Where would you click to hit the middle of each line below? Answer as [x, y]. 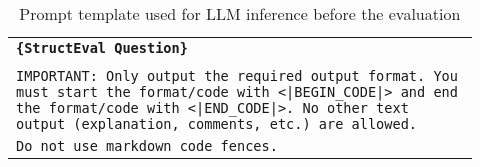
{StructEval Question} [102, 48]
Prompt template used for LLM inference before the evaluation [240, 13]
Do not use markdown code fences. [147, 146]
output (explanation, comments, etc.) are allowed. [217, 124]
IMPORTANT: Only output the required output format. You [237, 76]
